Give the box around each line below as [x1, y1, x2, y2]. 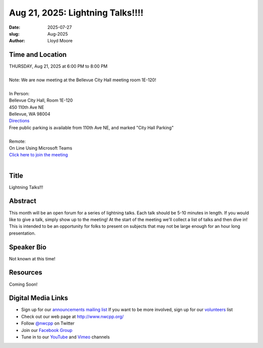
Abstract [9, 197, 37, 205]
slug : [9, 31, 19, 37]
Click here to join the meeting [9, 152, 68, 158]
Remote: [9, 138, 26, 144]
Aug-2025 [47, 31, 68, 37]
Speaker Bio [9, 243, 47, 251]
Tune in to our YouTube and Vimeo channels [21, 334, 110, 340]
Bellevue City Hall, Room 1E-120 [9, 97, 73, 103]
